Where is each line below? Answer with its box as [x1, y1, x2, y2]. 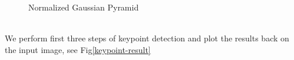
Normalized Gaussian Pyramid [28, 1, 139, 13]
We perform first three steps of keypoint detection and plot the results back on [5, 32, 289, 44]
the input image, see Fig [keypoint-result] [5, 43, 151, 55]
